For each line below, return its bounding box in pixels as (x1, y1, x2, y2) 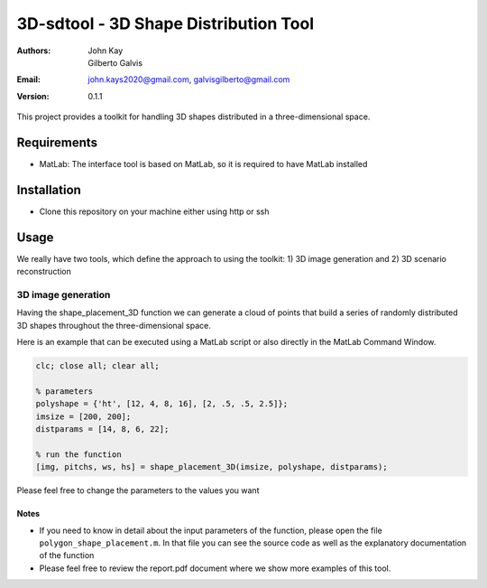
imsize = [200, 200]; (35, 411, 132, 422)
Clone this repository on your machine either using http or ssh (39, 206, 270, 217)
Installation (16, 182, 81, 198)
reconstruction (16, 266, 72, 277)
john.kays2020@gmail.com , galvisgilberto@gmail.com (87, 74, 290, 85)
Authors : (16, 45, 51, 56)
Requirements (16, 135, 98, 150)
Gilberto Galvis (87, 57, 143, 68)
